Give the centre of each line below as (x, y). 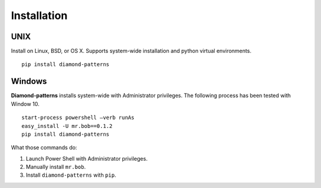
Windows (29, 81)
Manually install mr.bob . (56, 167)
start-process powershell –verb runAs (78, 118)
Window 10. (25, 104)
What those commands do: (44, 148)
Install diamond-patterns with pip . (71, 175)
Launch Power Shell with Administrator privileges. (87, 158)
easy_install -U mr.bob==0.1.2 (67, 126)
